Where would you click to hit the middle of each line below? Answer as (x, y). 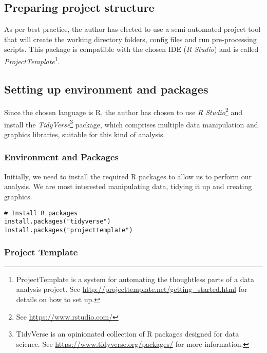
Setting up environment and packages (106, 89)
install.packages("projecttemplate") (69, 230)
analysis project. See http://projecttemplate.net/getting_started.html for (132, 289)
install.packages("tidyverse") (58, 222)
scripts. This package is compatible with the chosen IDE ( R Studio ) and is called (131, 49)
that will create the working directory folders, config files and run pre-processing (130, 39)
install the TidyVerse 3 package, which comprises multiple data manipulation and (131, 123)
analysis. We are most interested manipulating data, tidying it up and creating (128, 186)
